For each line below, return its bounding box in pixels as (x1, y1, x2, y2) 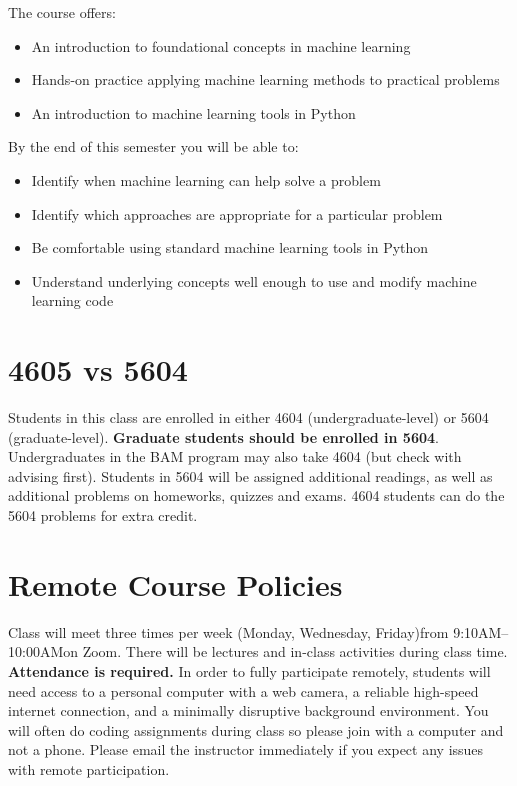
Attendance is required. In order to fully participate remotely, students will (8, 660, 491, 681)
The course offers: (8, 2, 116, 22)
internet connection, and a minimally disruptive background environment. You (8, 700, 489, 721)
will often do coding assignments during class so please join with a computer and (8, 719, 504, 740)
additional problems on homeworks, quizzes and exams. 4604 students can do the (8, 485, 505, 506)
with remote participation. (8, 758, 170, 779)
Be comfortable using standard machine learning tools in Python (31, 237, 429, 258)
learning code (31, 290, 114, 311)
